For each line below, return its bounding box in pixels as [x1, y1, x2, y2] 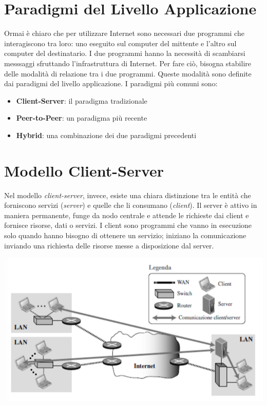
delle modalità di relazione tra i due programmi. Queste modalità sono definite [4, 68, 252, 79]
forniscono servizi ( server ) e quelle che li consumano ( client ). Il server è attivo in [4, 200, 257, 210]
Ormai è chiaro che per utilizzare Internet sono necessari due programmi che [4, 28, 244, 38]
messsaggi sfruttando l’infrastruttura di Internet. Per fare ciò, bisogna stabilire [4, 57, 251, 68]
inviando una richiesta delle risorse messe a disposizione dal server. [4, 240, 214, 250]
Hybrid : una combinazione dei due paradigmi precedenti [16, 129, 197, 140]
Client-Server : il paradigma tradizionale [16, 95, 147, 106]
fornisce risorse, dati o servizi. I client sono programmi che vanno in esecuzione [4, 220, 252, 230]
